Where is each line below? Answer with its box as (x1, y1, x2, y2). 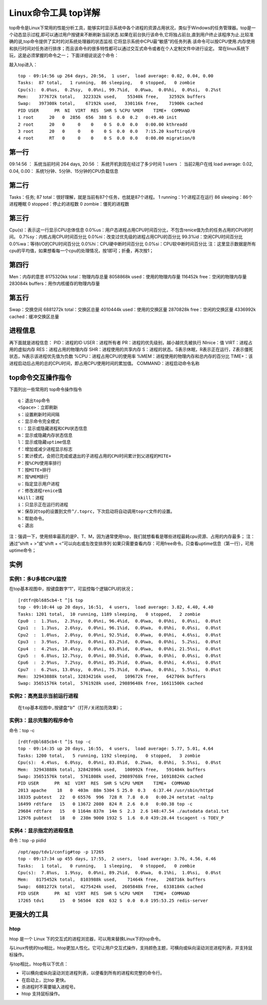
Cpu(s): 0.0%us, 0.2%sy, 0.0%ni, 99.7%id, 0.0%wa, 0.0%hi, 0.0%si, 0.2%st (18, 87, 222, 93)
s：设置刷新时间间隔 (18, 412, 60, 417)
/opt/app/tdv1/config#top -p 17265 (18, 849, 104, 854)
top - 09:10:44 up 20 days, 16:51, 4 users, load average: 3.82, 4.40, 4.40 (18, 604, 214, 610)
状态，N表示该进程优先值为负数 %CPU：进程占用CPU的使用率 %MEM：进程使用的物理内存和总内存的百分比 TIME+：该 (9, 353, 253, 359)
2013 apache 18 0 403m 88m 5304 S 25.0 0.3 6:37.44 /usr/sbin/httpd (18, 788, 214, 793)
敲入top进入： (9, 61, 38, 67)
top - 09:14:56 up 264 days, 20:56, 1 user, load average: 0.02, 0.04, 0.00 (18, 73, 214, 79)
